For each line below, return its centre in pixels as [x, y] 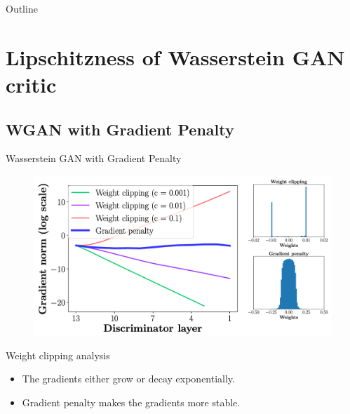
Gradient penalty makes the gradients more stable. [131, 402]
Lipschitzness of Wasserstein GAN [175, 56]
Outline [22, 8]
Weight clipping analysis [58, 355]
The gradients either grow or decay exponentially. [128, 379]
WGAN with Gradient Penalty [120, 129]
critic [31, 84]
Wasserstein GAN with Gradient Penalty [94, 158]
